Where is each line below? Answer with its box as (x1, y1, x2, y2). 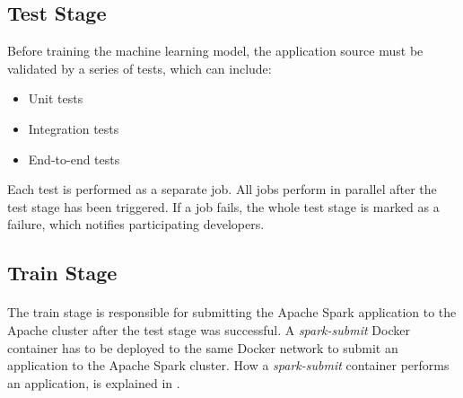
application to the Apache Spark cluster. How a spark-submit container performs (7, 356, 450, 375)
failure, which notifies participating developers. (7, 215, 265, 234)
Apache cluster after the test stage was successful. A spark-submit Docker (7, 320, 410, 339)
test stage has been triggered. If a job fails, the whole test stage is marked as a (7, 197, 440, 216)
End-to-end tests (28, 149, 120, 168)
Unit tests (28, 89, 83, 108)
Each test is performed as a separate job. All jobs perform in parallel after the (7, 180, 437, 199)
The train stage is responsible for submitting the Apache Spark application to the (7, 303, 457, 322)
